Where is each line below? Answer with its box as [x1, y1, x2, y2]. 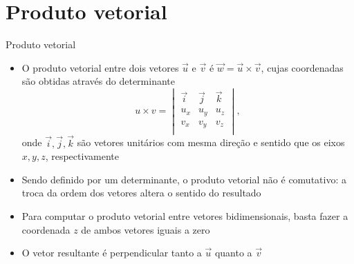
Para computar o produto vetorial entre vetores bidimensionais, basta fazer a [21, 208, 348, 223]
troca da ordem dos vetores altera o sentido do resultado [21, 185, 261, 200]
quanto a [214, 245, 252, 260]
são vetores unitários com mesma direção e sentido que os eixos [77, 135, 345, 150]
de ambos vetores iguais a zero [81, 222, 210, 236]
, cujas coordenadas [261, 60, 344, 74]
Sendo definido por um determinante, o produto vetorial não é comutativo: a [21, 172, 346, 186]
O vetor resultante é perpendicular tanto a [21, 245, 202, 260]
